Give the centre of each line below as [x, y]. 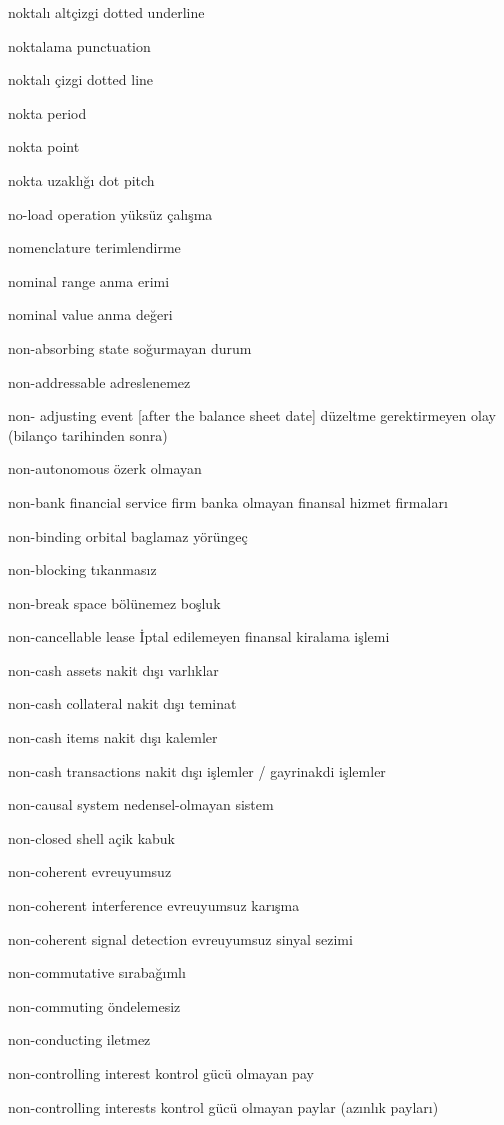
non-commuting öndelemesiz [94, 1005]
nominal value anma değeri [90, 314]
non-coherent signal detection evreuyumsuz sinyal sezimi [180, 938]
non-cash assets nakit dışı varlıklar [113, 669]
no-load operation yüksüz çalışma [110, 213]
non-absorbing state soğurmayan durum [130, 347]
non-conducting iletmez [79, 1039]
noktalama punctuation [79, 45]
